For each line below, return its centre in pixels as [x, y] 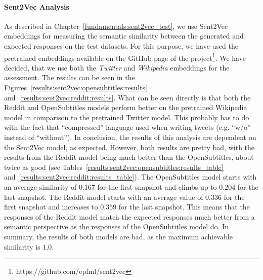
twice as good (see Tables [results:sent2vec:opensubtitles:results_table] [114, 167]
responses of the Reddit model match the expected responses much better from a [129, 216]
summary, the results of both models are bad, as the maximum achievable [118, 236]
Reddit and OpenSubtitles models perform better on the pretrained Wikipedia [126, 107]
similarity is [22, 246]
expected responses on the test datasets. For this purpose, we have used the [121, 45]
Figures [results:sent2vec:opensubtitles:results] [76, 87]
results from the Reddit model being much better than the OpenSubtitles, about [129, 157]
